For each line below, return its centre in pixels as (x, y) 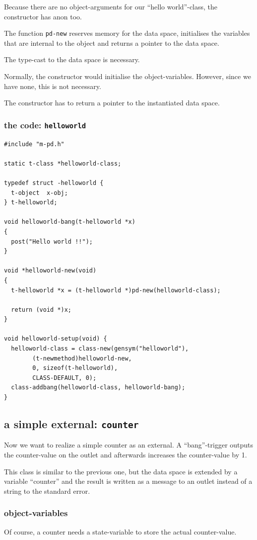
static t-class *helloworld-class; (63, 163)
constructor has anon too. (43, 16)
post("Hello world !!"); (52, 241)
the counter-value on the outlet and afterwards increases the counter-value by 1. (126, 454)
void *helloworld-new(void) (50, 271)
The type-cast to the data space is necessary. (72, 59)
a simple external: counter (71, 424)
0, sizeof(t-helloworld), (75, 368)
